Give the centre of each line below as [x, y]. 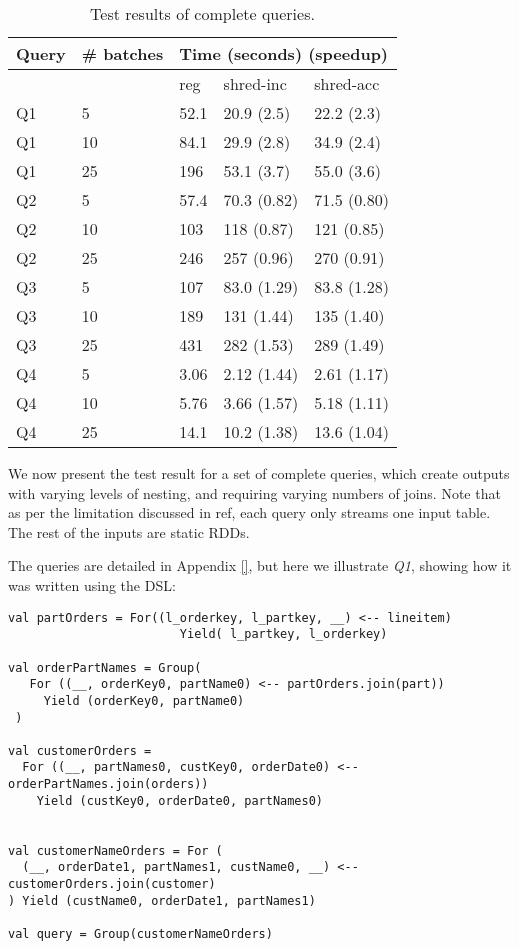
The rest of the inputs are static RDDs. [129, 531]
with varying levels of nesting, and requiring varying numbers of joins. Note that [254, 492]
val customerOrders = [80, 750]
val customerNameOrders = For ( [115, 850]
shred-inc [255, 83]
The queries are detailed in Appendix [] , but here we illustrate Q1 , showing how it [260, 565]
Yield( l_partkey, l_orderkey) [283, 634]
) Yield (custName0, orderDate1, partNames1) [162, 900]
